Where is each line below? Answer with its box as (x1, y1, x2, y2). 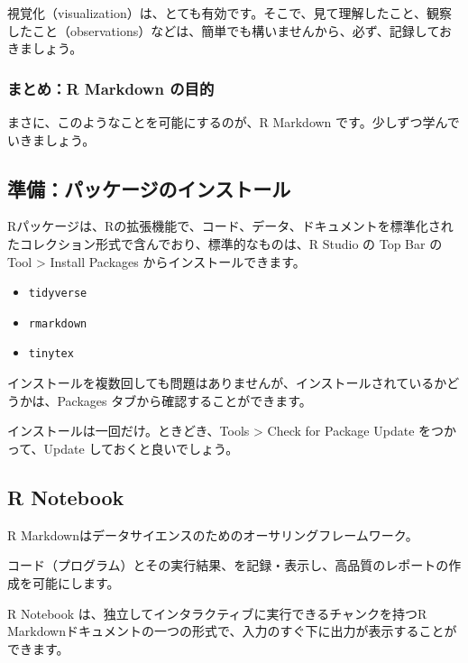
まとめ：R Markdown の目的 (7, 77, 215, 99)
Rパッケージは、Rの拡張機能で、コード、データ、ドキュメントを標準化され (7, 216, 454, 235)
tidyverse (28, 287, 87, 300)
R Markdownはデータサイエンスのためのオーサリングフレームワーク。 (7, 525, 418, 544)
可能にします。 (32, 573, 120, 592)
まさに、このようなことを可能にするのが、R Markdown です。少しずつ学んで (7, 113, 460, 131)
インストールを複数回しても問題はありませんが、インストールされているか (7, 373, 447, 392)
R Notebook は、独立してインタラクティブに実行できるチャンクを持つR (7, 603, 427, 622)
